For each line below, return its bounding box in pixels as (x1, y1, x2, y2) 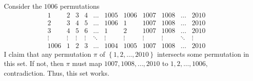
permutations (60, 1, 100, 11)
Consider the (4, 1, 42, 11)
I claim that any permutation (4, 49, 91, 59)
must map (72, 58, 102, 68)
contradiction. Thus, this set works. (4, 67, 109, 78)
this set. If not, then (4, 58, 64, 68)
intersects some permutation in (157, 49, 249, 59)
